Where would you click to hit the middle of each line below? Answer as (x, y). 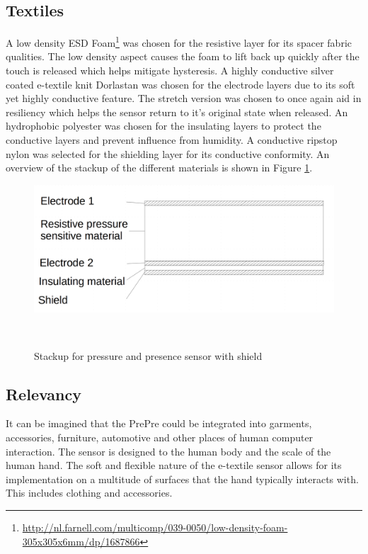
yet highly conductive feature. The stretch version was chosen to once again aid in (184, 98)
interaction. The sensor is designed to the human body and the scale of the (168, 451)
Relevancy (44, 394)
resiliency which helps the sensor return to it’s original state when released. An (177, 112)
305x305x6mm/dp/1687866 (81, 541)
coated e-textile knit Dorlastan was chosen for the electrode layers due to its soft (180, 84)
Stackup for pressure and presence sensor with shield (148, 355)
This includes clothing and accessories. (89, 493)
